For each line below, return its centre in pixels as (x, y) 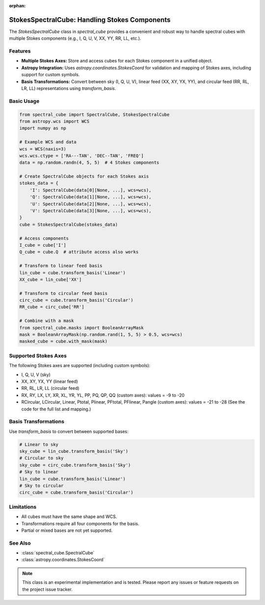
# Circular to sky (41, 458)
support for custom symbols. (51, 75)
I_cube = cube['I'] (43, 245)
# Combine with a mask (47, 321)
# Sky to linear (39, 472)
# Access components (44, 238)
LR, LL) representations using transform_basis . (69, 88)
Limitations (23, 507)
